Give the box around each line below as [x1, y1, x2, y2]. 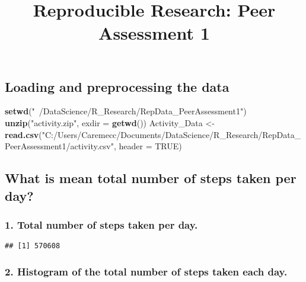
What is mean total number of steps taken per [5, 169, 297, 187]
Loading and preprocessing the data [5, 77, 230, 95]
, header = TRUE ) [113, 140, 182, 152]
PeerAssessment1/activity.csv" [5, 140, 114, 152]
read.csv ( [5, 128, 42, 140]
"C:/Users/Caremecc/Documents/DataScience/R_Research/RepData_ [42, 128, 301, 140]
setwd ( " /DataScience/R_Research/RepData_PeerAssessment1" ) [5, 105, 247, 117]
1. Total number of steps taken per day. [5, 217, 198, 232]
